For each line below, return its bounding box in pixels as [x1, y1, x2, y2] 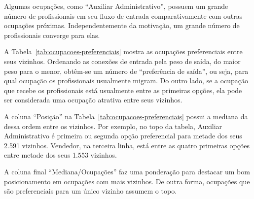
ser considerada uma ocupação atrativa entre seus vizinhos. [4, 95, 182, 105]
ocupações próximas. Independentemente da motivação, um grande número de [4, 20, 240, 31]
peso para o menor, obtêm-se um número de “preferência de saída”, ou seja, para [4, 66, 249, 76]
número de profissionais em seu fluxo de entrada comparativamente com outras [4, 10, 243, 21]
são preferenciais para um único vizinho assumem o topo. [4, 186, 177, 196]
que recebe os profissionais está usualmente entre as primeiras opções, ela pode [4, 85, 242, 95]
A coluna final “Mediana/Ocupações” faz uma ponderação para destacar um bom [4, 166, 250, 176]
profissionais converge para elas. [4, 30, 100, 40]
